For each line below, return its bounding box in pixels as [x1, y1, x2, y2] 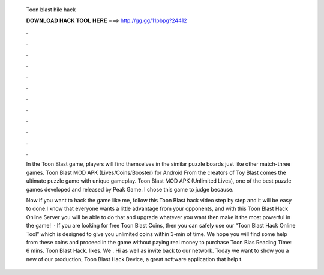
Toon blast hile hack [26, 6, 76, 13]
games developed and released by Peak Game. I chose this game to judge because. [26, 186, 234, 193]
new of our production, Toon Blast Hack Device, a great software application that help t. [26, 255, 243, 262]
